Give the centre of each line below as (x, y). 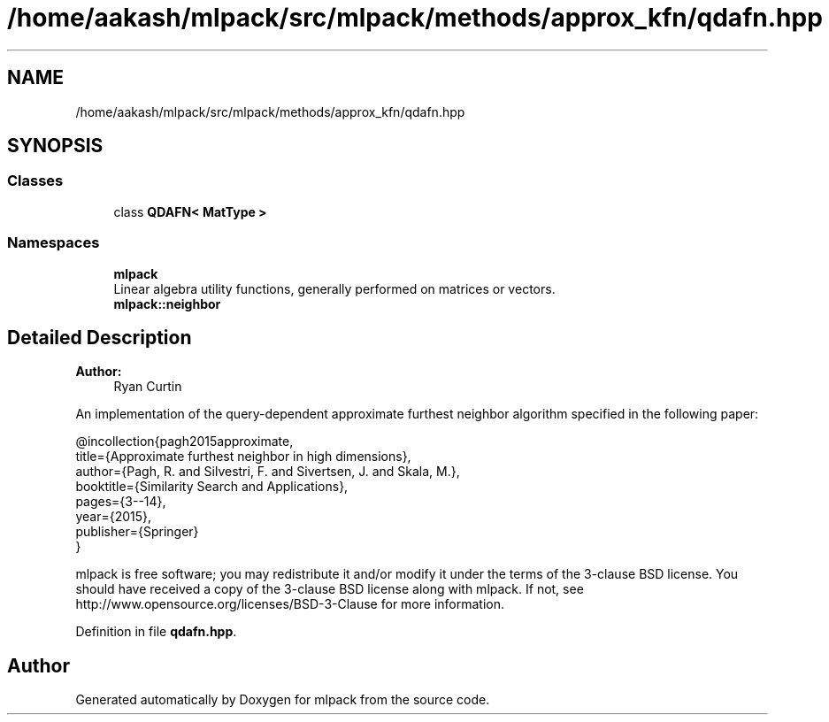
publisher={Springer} (137, 532)
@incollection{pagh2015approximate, (184, 442)
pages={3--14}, (121, 502)
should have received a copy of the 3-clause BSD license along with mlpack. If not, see (330, 589)
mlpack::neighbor (167, 303)
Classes (35, 181)
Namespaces (54, 243)
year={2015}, (114, 517)
